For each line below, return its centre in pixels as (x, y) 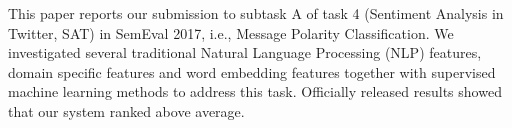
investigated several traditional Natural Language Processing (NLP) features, (245, 52)
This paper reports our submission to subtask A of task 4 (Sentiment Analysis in (256, 13)
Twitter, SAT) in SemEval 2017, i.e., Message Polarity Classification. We (231, 32)
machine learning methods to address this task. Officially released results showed (255, 91)
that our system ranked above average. (126, 110)
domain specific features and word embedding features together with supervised (252, 71)
